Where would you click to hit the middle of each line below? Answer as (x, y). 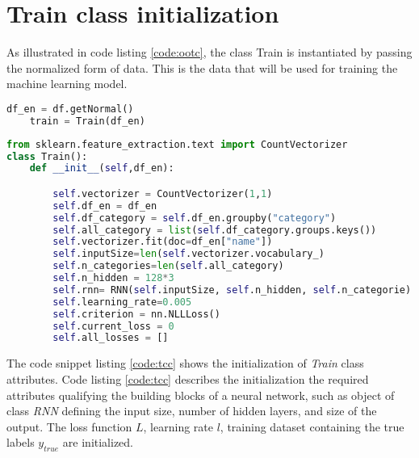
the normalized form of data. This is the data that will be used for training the (202, 67)
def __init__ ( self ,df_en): (102, 168)
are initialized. (98, 442)
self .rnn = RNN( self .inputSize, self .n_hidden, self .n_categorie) (232, 290)
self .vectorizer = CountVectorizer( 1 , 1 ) (163, 193)
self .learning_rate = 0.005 (122, 302)
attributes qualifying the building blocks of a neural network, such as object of (201, 395)
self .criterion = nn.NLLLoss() (136, 314)
